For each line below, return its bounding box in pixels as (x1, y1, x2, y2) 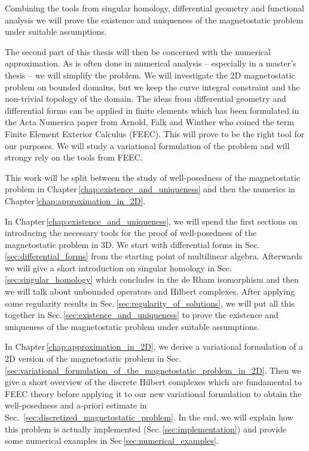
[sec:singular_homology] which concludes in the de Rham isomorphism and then (5, 273, 299, 286)
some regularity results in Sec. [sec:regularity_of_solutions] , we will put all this (5, 296, 295, 309)
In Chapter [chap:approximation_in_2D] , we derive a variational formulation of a (5, 340, 304, 353)
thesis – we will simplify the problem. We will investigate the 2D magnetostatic (5, 68, 295, 81)
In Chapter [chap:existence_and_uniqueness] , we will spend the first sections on (5, 214, 298, 227)
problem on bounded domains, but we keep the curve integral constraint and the (5, 80, 300, 93)
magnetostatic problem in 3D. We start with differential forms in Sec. (5, 238, 260, 250)
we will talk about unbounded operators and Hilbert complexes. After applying (5, 285, 295, 298)
